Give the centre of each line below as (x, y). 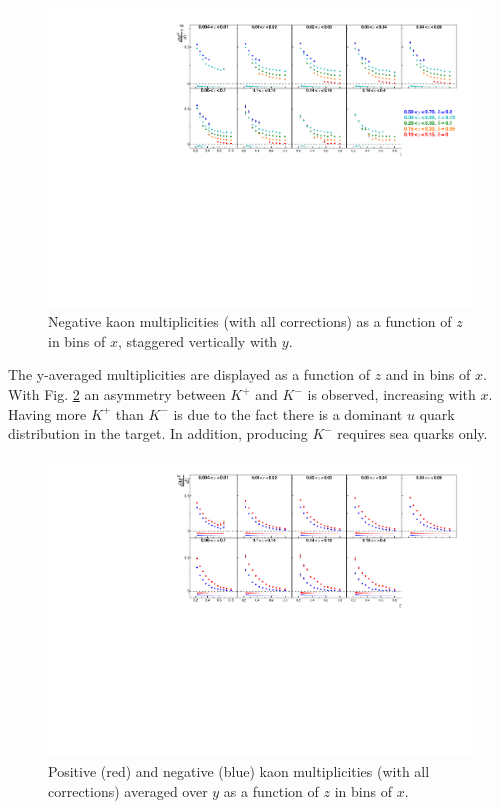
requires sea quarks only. (412, 433)
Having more (47, 413)
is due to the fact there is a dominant (288, 413)
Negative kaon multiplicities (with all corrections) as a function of (250, 321)
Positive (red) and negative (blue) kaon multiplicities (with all (239, 771)
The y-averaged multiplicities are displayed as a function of (189, 374)
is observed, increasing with (391, 394)
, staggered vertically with (197, 340)
